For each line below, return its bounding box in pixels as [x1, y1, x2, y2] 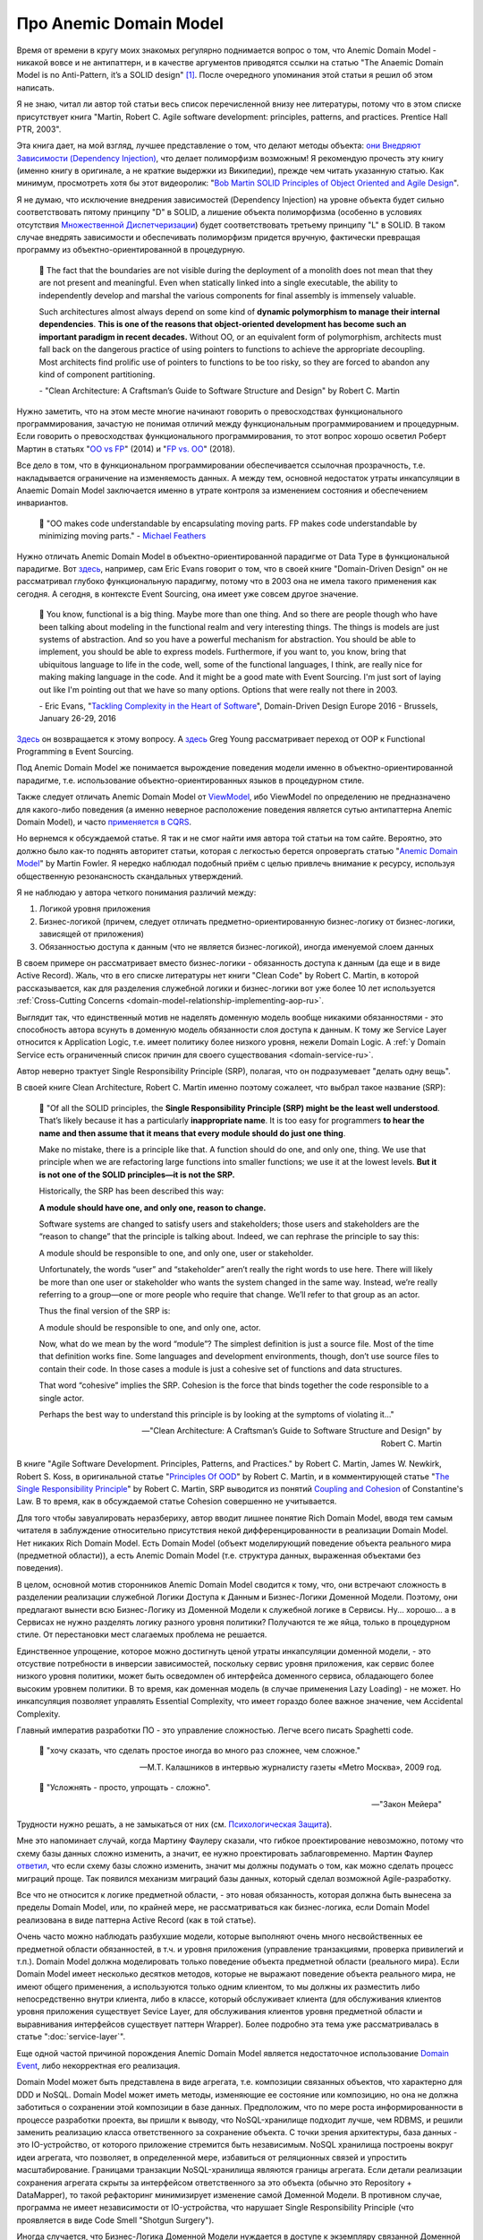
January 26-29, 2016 [38, 713, 116, 724]
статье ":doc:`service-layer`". [16, 2031, 126, 2042]
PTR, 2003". [16, 124, 62, 134]
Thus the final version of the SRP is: [38, 1305, 171, 1316]
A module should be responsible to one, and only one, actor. [38, 1322, 261, 1332]
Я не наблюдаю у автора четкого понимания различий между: [16, 887, 257, 898]
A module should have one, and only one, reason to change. [38, 1202, 267, 1213]
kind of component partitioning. [38, 368, 156, 380]
